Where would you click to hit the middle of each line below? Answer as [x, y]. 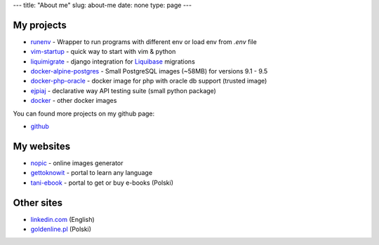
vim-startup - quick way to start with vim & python [103, 52]
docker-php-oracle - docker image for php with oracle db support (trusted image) [149, 81]
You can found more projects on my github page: [84, 113]
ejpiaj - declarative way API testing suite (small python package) [124, 90]
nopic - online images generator [77, 163]
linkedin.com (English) [62, 219]
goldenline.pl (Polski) [61, 229]
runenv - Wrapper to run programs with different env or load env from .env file [144, 41]
